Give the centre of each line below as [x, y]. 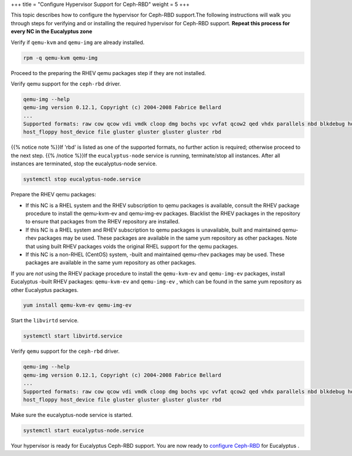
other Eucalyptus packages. [45, 290]
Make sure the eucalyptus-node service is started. [72, 415]
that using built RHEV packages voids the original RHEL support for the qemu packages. [132, 246]
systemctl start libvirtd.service [73, 336]
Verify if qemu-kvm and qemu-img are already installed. [78, 42]
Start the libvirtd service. [45, 321]
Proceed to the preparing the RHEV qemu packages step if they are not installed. [109, 73]
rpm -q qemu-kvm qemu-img [60, 58]
